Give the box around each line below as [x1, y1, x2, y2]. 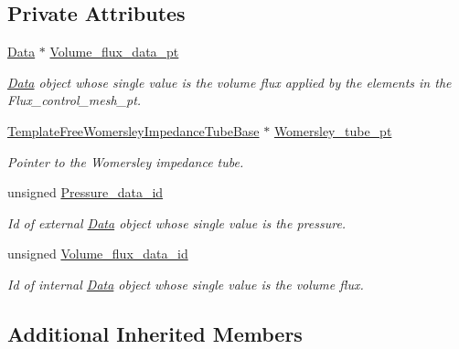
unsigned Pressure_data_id [7, 183, 164, 202]
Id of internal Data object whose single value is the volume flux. [7, 274, 364, 293]
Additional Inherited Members [7, 319, 303, 347]
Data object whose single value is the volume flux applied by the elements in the [7, 72, 452, 91]
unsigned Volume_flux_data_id [7, 244, 188, 263]
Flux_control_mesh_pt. [7, 90, 142, 110]
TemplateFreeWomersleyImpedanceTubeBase [7, 121, 260, 140]
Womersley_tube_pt [273, 121, 392, 140]
